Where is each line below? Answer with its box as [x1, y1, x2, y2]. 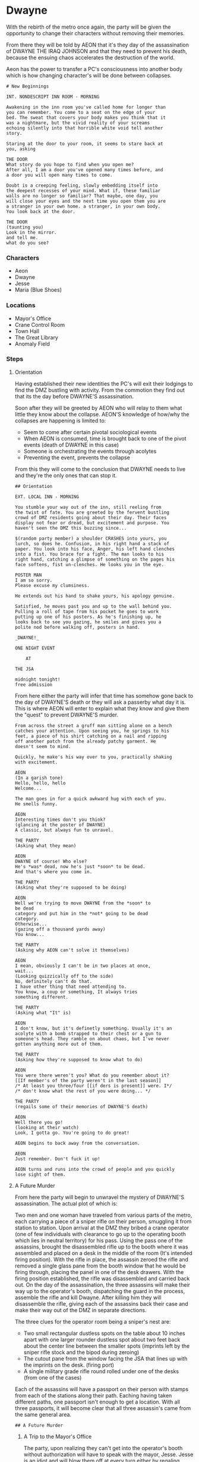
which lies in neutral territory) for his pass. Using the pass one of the [14, 1237, 183, 1244]
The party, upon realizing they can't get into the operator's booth [23, 1444, 183, 1451]
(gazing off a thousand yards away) [14, 926, 106, 932]
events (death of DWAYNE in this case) [23, 441, 119, 448]
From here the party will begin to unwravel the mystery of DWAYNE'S [14, 1194, 184, 1201]
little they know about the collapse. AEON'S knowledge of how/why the [14, 410, 189, 418]
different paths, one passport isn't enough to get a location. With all [14, 1398, 180, 1405]
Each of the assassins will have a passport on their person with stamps [14, 1385, 189, 1393]
